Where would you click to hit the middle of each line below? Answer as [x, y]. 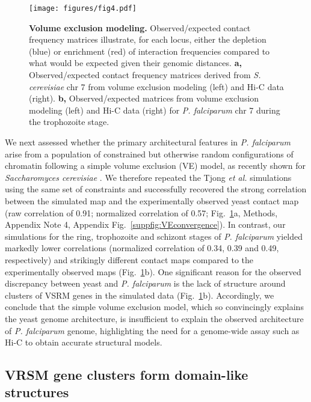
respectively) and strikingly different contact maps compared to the [129, 259]
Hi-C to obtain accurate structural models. [84, 342]
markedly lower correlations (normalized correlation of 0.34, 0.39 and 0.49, [142, 248]
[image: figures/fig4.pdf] [83, 8]
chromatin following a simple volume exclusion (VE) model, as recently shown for [155, 166]
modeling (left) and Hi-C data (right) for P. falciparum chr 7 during [155, 110]
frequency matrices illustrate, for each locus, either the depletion [148, 39]
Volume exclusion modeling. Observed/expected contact [140, 27]
